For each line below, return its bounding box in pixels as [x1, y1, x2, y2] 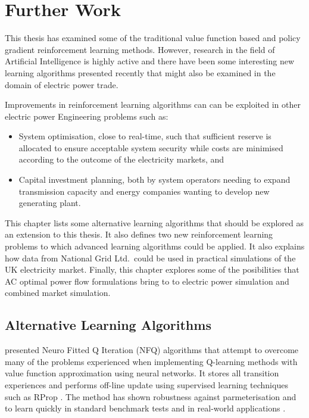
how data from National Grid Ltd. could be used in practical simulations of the [5, 251, 296, 264]
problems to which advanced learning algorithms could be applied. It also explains [5, 240, 305, 252]
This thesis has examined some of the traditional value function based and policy [5, 32, 301, 44]
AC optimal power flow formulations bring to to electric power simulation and [5, 274, 289, 287]
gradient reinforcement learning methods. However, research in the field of [5, 43, 275, 55]
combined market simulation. [5, 286, 111, 299]
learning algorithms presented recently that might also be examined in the [5, 66, 276, 79]
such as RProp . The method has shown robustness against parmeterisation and [5, 390, 296, 403]
